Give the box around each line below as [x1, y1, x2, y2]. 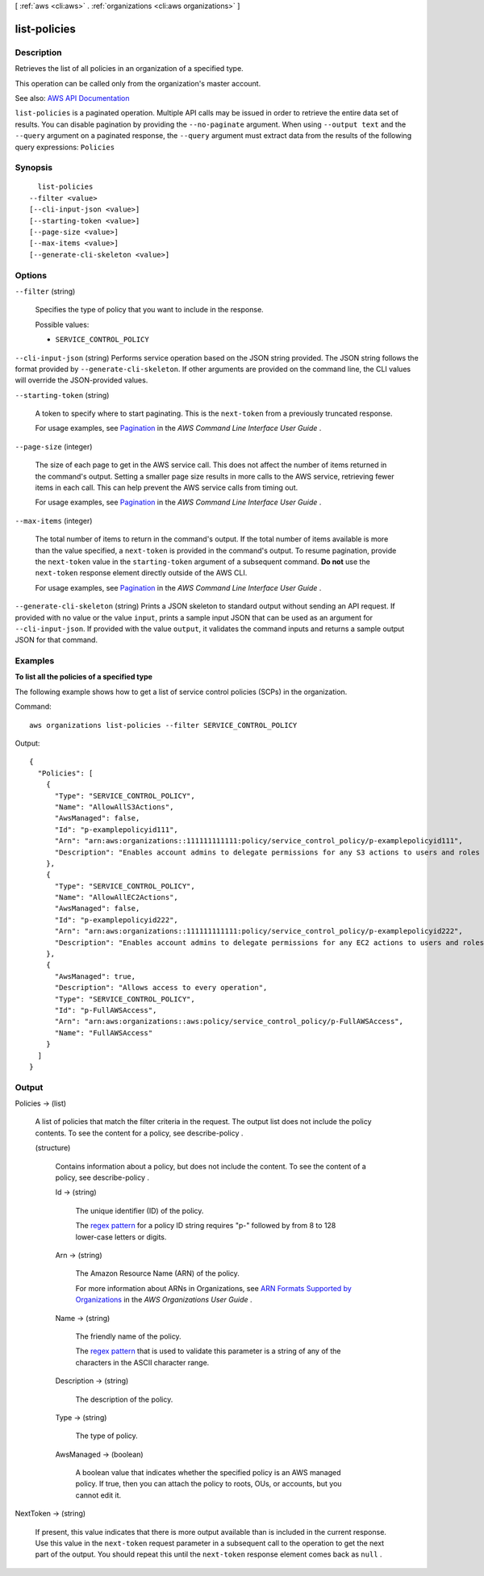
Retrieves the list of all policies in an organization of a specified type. [15, 64, 244, 73]
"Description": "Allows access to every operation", [54, 983, 268, 993]
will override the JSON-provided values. [15, 375, 148, 385]
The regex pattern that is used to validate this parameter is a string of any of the [75, 1346, 341, 1356]
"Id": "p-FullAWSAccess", [54, 1005, 157, 1014]
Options [15, 270, 48, 281]
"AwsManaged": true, [54, 972, 136, 980]
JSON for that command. [15, 635, 98, 645]
